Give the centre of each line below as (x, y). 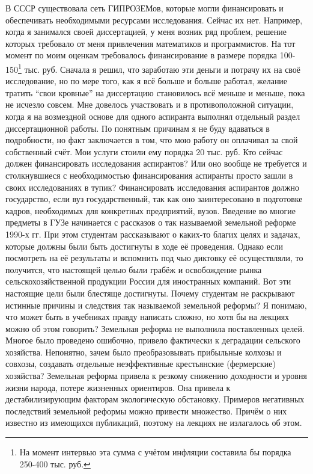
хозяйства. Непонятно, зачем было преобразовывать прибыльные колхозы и (144, 352)
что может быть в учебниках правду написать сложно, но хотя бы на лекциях (147, 317)
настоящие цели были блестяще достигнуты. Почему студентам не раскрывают (150, 293)
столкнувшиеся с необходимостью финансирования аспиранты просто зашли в (149, 175)
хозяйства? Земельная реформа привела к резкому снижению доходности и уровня (156, 376)
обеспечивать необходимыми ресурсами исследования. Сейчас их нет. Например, (154, 20)
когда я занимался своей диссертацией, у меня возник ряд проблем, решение (146, 32)
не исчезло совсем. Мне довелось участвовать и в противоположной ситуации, (150, 104)
